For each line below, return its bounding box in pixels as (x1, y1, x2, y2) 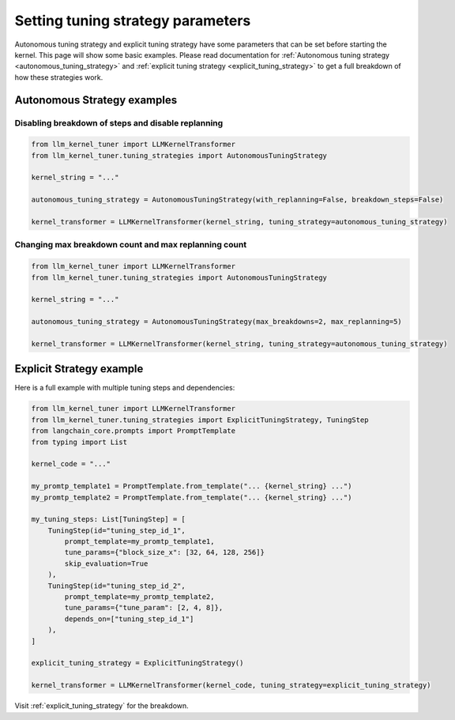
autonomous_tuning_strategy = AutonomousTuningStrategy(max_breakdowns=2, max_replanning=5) (31, 317, 402, 326)
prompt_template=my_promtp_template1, (64, 537, 215, 546)
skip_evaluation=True (64, 559, 149, 568)
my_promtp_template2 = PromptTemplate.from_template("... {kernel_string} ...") (31, 492, 352, 502)
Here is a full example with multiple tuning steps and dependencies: (14, 383, 235, 393)
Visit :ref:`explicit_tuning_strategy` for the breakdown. (14, 701, 189, 711)
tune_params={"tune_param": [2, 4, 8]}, (64, 603, 224, 613)
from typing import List (31, 437, 128, 447)
